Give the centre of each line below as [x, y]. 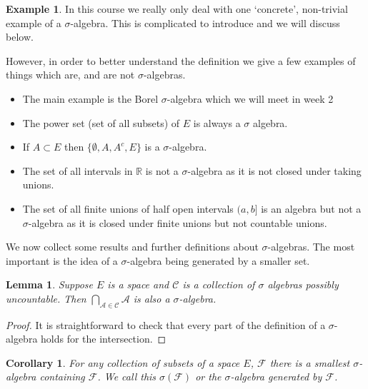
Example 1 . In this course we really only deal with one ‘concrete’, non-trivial [177, 9]
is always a [217, 122]
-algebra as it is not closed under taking [274, 170]
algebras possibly [303, 284]
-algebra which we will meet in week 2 [250, 98]
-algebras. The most [311, 247]
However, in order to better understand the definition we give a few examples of [181, 60]
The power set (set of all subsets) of [101, 122]
